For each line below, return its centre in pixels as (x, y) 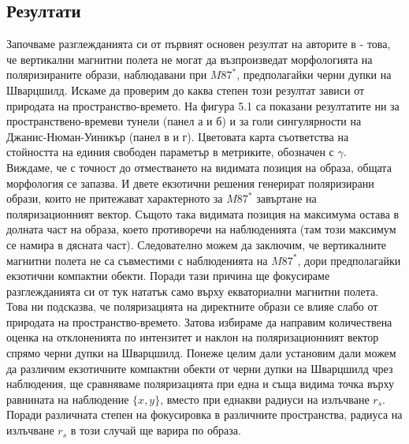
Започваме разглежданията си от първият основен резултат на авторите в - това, (199, 44)
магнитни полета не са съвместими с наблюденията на (137, 260)
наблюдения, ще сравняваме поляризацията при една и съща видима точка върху (200, 384)
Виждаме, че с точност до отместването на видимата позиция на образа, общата (199, 167)
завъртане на (286, 198)
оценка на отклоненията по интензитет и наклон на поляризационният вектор (193, 337)
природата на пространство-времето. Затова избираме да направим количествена (199, 321)
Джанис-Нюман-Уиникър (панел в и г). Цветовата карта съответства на (178, 136)
